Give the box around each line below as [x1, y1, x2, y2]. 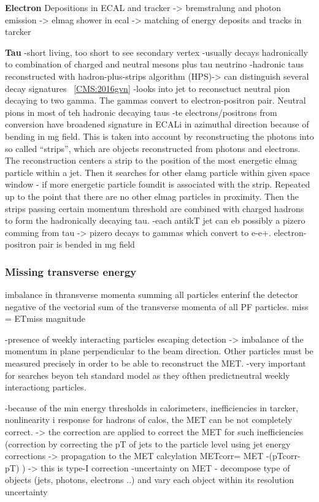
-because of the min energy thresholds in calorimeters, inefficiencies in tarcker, [5, 401, 299, 414]
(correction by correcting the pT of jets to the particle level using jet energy [5, 437, 291, 450]
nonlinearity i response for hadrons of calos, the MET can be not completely [5, 413, 293, 426]
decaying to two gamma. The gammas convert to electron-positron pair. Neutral [5, 94, 306, 107]
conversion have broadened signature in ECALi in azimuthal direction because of [5, 118, 309, 131]
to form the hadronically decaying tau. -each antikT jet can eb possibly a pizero [5, 214, 306, 227]
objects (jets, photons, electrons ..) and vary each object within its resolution [5, 473, 294, 486]
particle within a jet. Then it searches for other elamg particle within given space [5, 165, 310, 178]
